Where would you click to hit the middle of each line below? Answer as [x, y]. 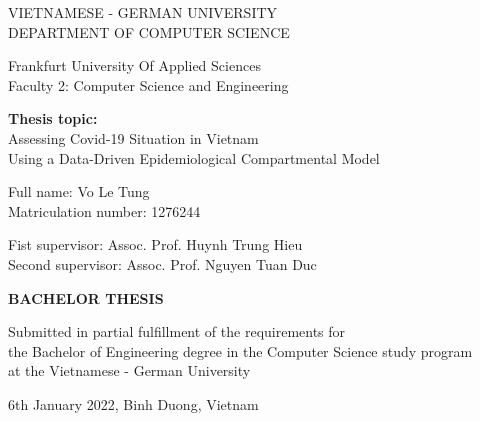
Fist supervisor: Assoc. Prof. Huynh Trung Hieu [155, 244]
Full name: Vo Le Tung [79, 191]
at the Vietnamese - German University [129, 370]
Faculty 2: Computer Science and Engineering [148, 84]
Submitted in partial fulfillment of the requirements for [177, 331]
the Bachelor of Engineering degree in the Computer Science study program [240, 350]
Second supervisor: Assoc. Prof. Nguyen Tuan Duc [162, 263]
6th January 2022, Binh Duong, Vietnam [133, 403]
